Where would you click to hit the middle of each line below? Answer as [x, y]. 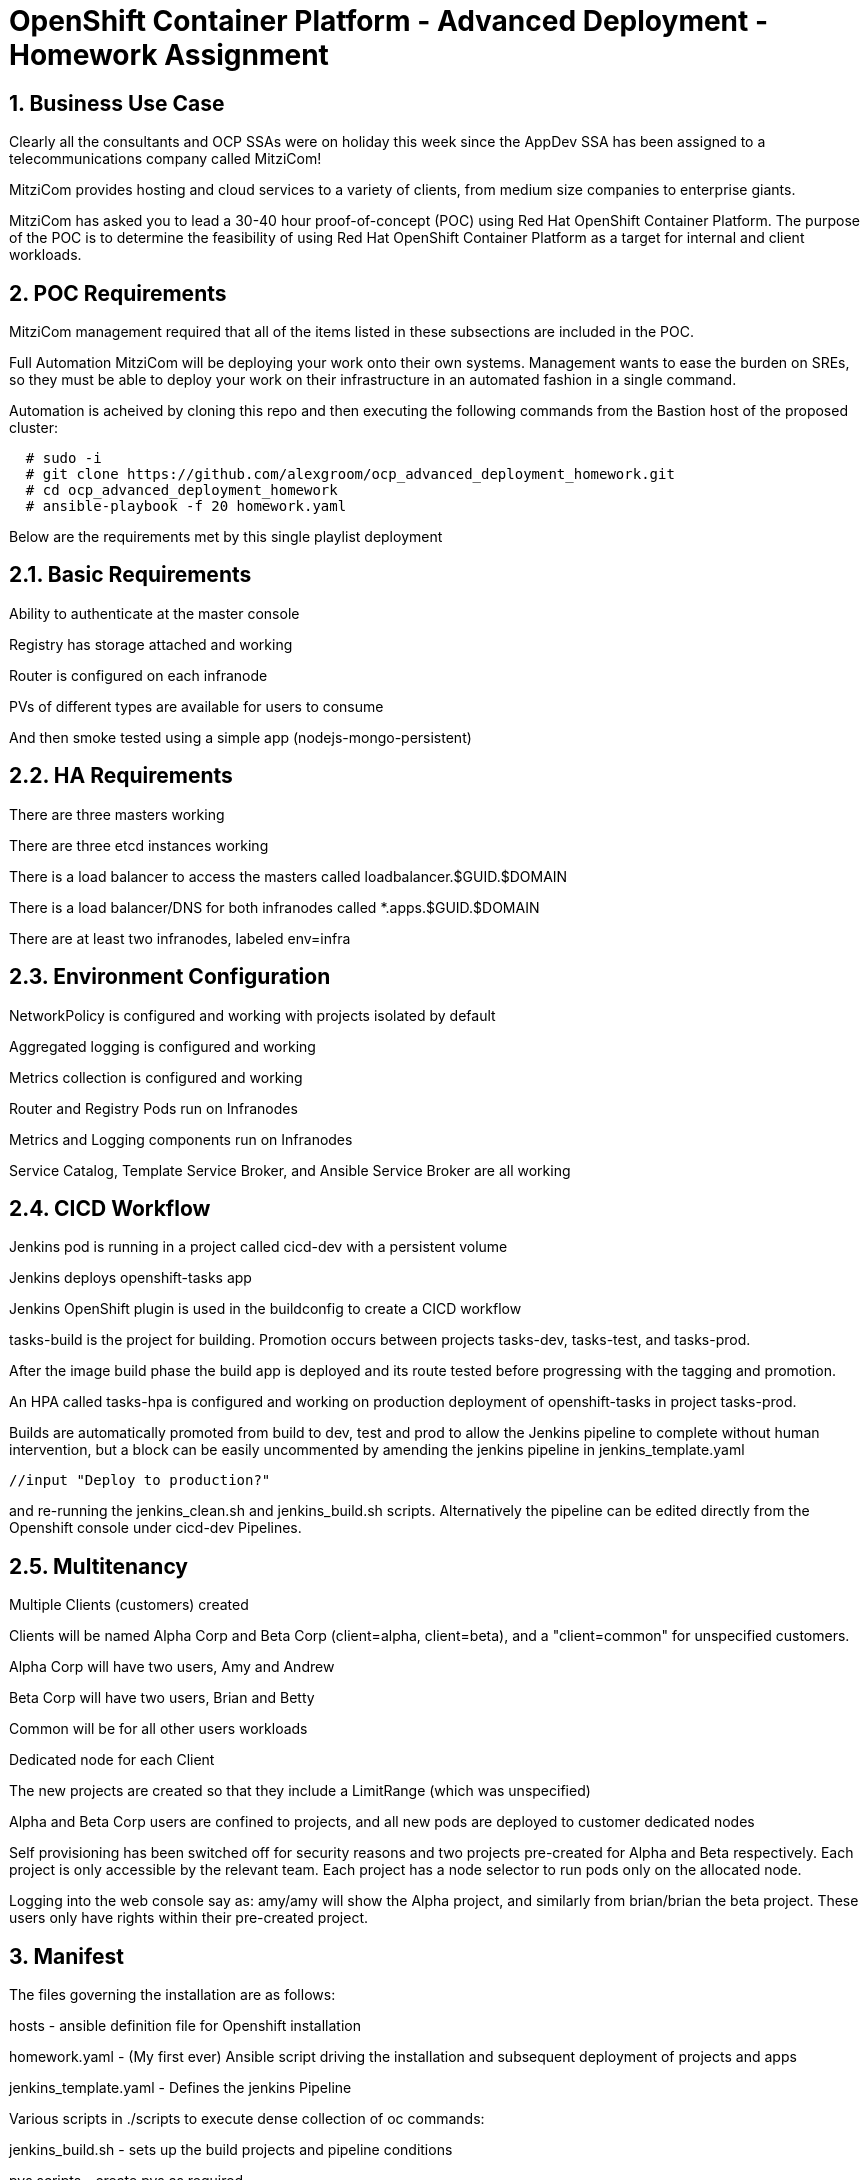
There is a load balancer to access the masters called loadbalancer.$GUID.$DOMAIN [288, 876]
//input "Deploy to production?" [140, 1480]
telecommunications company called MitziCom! [165, 159]
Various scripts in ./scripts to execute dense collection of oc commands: [247, 2119]
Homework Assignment [169, 55]
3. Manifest [66, 1956]
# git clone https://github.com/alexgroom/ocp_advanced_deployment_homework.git [350, 474]
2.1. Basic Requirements [130, 575]
